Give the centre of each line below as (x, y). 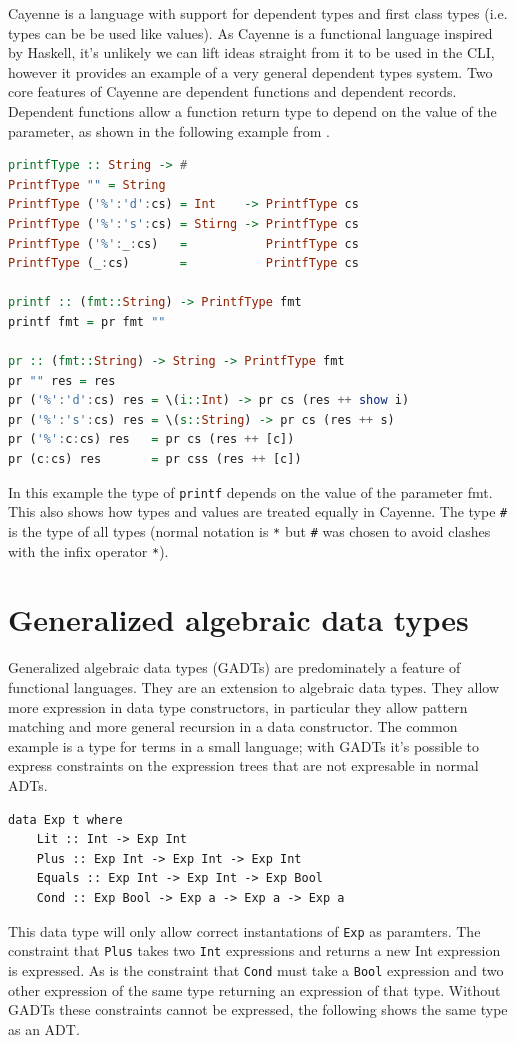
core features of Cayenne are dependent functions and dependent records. (232, 91)
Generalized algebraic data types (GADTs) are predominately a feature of (234, 667)
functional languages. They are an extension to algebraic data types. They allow (254, 687)
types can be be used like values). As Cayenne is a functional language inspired (250, 32)
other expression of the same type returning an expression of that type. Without (254, 989)
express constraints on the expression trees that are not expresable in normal (243, 765)
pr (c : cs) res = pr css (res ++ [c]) (155, 459)
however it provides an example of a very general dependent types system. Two (250, 71)
